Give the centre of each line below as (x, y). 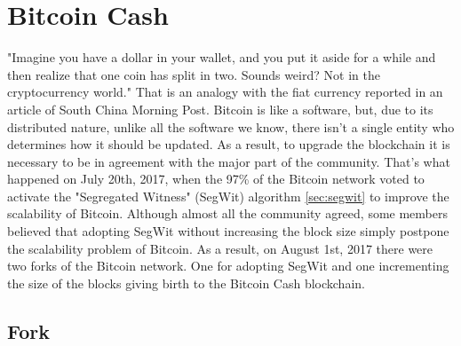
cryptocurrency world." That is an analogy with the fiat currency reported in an (225, 92)
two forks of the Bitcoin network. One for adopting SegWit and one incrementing (228, 266)
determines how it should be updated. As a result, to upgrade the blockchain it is (229, 144)
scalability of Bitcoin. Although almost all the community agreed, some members (227, 213)
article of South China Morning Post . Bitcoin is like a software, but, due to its (220, 109)
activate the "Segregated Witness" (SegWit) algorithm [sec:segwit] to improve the (228, 196)
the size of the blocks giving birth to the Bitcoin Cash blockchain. (186, 283)
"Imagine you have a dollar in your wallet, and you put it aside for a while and (222, 57)
